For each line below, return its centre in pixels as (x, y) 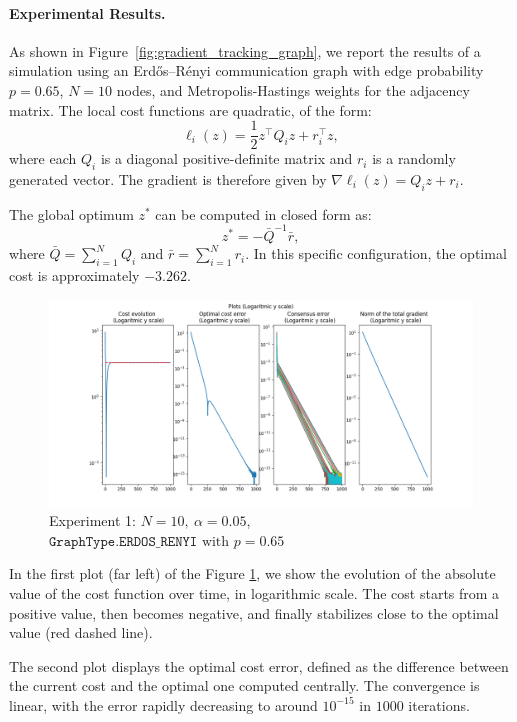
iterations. (439, 704)
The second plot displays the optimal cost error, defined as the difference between (259, 665)
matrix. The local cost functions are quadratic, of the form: (190, 109)
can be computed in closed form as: (263, 213)
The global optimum (71, 213)
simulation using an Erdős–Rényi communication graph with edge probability (246, 70)
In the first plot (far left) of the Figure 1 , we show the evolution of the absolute (252, 573)
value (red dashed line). (81, 632)
